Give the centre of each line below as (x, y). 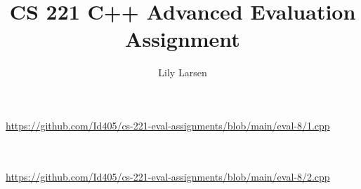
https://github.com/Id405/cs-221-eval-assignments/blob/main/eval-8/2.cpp (168, 176)
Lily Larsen (183, 72)
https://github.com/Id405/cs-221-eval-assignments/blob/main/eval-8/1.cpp (168, 125)
